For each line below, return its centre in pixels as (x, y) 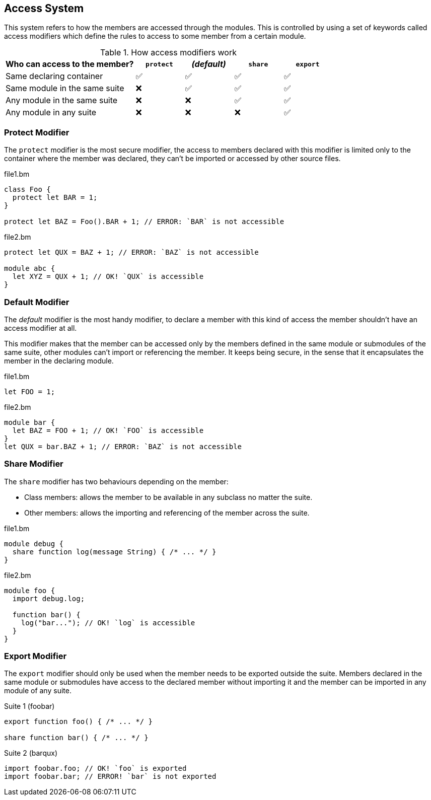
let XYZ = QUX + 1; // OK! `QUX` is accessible (108, 277)
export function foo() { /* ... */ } (79, 722)
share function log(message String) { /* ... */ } (114, 552)
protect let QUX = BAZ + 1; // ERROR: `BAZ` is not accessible (131, 252)
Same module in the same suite (65, 88)
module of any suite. (38, 691)
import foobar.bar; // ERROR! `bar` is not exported (110, 777)
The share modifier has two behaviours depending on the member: (116, 481)
